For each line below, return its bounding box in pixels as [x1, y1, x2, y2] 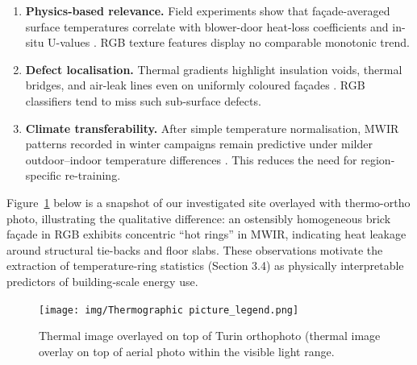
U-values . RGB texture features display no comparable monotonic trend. [48, 34, 410, 51]
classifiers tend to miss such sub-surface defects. [25, 92, 261, 109]
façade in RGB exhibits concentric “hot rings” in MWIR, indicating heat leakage [6, 226, 407, 243]
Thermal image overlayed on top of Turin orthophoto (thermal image [39, 327, 381, 344]
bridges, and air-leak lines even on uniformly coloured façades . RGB [25, 77, 365, 93]
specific [25, 167, 61, 184]
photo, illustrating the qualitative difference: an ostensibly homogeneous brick [6, 209, 391, 226]
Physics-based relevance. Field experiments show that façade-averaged [25, 2, 390, 19]
